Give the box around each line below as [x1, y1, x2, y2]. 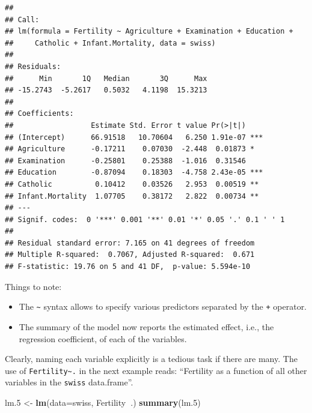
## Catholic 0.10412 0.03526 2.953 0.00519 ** [5, 179, 259, 188]
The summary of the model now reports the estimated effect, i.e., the [19, 320, 274, 333]
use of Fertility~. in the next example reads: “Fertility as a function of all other [5, 364, 307, 376]
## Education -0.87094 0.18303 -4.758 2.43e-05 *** [5, 168, 263, 177]
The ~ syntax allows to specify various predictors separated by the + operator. [19, 300, 307, 313]
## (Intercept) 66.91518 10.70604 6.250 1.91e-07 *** [5, 133, 263, 142]
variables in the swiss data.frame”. [5, 376, 133, 388]
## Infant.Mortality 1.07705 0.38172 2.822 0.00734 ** [5, 191, 259, 200]
